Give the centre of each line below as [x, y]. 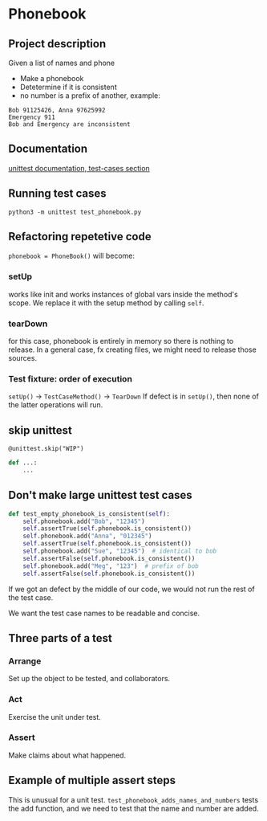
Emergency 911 [32, 117]
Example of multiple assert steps [92, 780]
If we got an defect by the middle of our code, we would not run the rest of [131, 589]
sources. [23, 358]
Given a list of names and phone [62, 63]
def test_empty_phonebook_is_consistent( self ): [89, 514]
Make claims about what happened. [67, 755]
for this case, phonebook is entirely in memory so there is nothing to [121, 341]
